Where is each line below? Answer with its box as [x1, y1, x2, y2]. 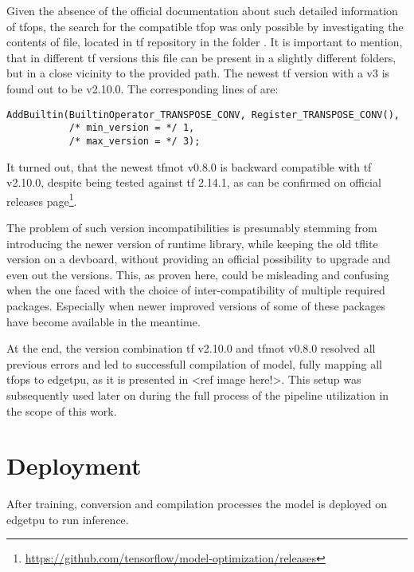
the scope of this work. [6, 402, 117, 419]
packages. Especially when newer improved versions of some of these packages [6, 297, 385, 314]
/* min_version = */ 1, [68, 122, 195, 134]
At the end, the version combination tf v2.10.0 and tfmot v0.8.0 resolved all [6, 340, 376, 357]
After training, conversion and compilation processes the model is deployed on [6, 495, 388, 512]
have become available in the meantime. [6, 313, 201, 329]
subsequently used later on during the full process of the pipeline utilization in [6, 386, 389, 403]
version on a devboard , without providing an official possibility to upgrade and [6, 250, 391, 267]
